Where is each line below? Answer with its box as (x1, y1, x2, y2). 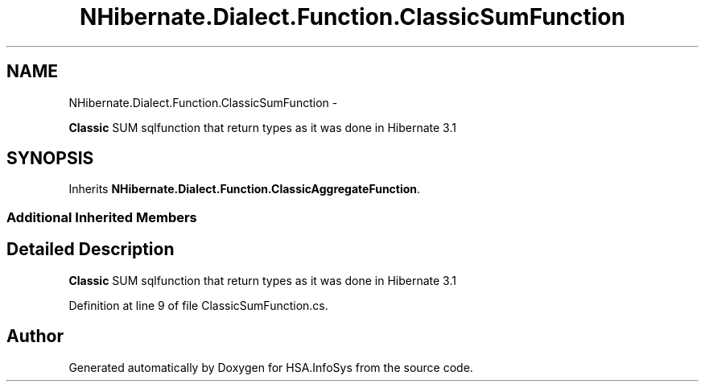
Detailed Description (6, 239, 175, 260)
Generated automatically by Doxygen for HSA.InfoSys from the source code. (68, 360, 473, 374)
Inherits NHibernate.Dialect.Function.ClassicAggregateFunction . (68, 182, 421, 196)
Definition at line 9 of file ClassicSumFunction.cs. (68, 298, 328, 312)
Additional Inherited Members (6, 208, 197, 225)
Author (6, 326, 64, 347)
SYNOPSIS (6, 148, 94, 169)
